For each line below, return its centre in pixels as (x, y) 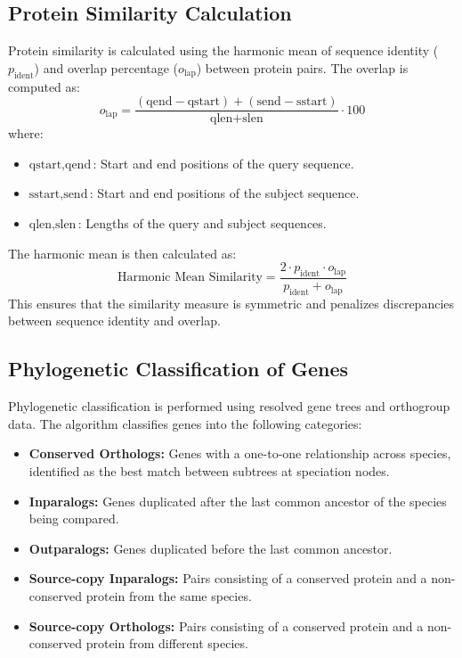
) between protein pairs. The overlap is (302, 67)
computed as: (44, 86)
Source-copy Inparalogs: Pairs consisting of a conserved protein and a (228, 578)
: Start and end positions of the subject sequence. (224, 193)
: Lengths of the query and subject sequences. (202, 223)
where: (26, 133)
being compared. (74, 518)
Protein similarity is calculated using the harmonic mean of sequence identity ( (223, 50)
